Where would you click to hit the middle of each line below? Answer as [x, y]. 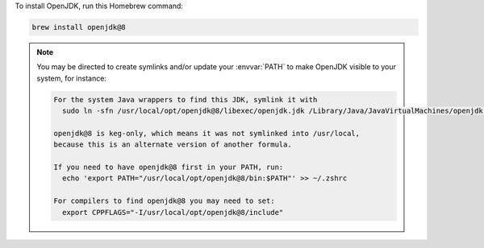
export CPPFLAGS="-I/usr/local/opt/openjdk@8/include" [173, 212]
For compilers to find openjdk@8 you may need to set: [164, 201]
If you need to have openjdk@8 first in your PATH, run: [169, 167]
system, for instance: [71, 78]
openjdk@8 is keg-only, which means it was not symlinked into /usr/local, [207, 133]
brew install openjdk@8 [79, 27]
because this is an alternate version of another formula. [173, 145]
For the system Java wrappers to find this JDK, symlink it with [186, 99]
